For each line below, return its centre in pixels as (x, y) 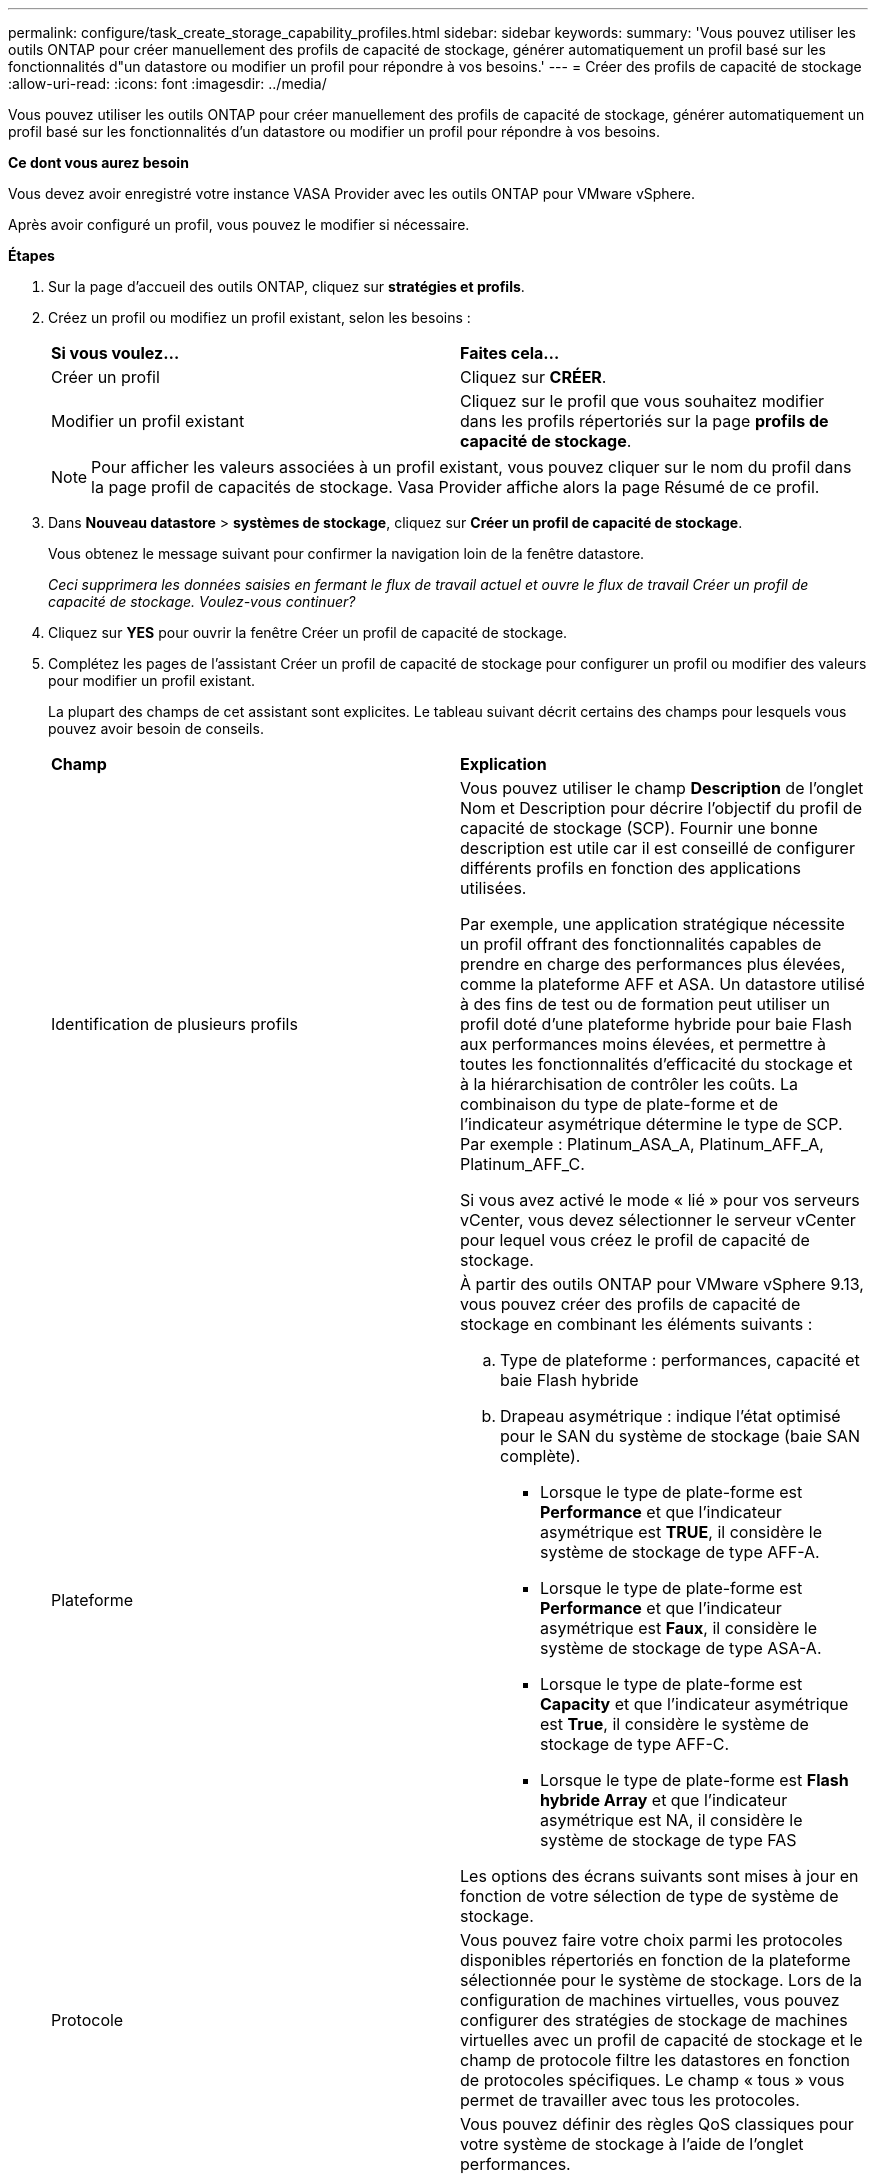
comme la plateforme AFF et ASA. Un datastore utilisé (662, 984)
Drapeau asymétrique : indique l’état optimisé (670, 1416)
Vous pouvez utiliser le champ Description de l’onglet (662, 788)
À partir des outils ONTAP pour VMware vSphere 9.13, (662, 1284)
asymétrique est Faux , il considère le (679, 1628)
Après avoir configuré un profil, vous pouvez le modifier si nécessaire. (239, 224)
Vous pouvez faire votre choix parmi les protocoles (651, 1940)
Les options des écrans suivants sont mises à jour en (659, 1876)
